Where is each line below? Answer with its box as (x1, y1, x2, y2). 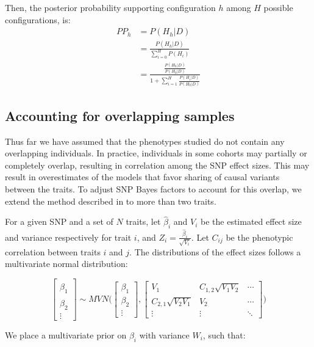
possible (263, 1, 293, 13)
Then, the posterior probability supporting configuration (5, 1, 216, 13)
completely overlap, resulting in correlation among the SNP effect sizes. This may (5, 158, 310, 171)
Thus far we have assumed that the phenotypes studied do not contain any (5, 134, 285, 147)
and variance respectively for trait (5, 230, 132, 243)
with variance (139, 328, 190, 341)
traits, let (126, 215, 161, 228)
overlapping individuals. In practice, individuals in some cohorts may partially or (5, 147, 307, 159)
